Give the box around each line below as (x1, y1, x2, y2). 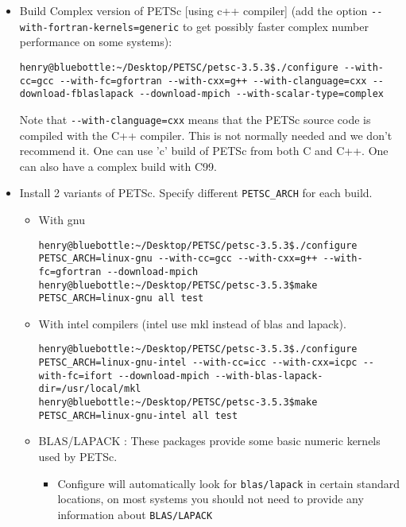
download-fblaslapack (19, 88, 133, 100)
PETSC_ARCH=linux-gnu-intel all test (38, 409, 238, 421)
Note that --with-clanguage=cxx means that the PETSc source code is (19, 110, 371, 127)
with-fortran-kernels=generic (19, 21, 180, 33)
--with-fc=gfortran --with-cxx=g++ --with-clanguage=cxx (59, 75, 367, 87)
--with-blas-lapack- (215, 370, 323, 382)
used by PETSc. (38, 448, 118, 464)
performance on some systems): (19, 33, 172, 50)
